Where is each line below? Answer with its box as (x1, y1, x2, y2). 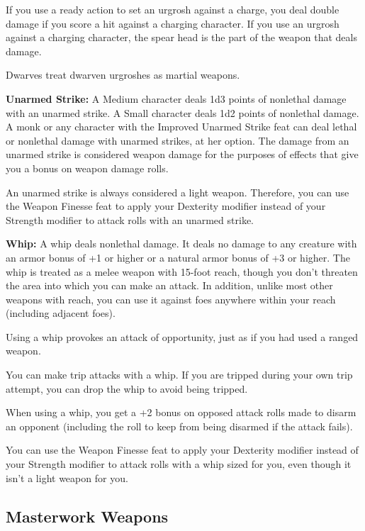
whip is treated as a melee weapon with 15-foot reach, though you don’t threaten (6, 264, 358, 279)
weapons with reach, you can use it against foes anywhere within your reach (6, 291, 336, 306)
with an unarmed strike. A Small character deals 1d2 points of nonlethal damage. (6, 105, 359, 120)
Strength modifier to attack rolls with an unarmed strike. (6, 212, 254, 227)
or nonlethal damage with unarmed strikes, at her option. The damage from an (6, 133, 349, 147)
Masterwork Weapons (6, 505, 169, 527)
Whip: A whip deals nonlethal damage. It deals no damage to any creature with (6, 236, 357, 251)
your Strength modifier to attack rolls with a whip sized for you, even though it (6, 457, 352, 471)
